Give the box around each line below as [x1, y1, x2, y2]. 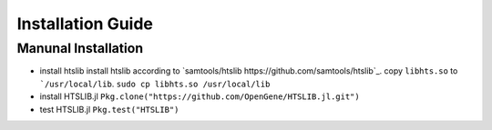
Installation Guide [16, 14, 154, 34]
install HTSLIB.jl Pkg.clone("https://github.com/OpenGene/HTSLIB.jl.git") [39, 91, 360, 102]
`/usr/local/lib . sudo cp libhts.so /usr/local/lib [39, 78, 271, 89]
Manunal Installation [16, 40, 144, 56]
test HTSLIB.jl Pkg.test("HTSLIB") [39, 104, 179, 115]
